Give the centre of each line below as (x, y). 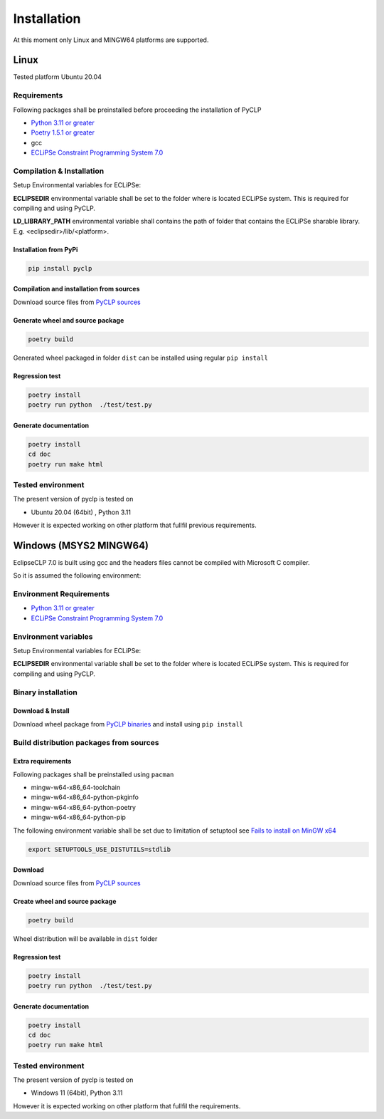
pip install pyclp (60, 268)
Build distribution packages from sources (86, 742)
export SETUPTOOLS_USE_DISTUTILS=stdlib (99, 849)
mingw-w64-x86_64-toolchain (76, 788)
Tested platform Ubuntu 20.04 (58, 77)
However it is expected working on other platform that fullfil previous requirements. (135, 525)
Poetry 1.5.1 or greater (63, 132)
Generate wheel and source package (69, 320)
